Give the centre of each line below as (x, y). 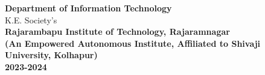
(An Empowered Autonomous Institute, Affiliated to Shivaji (133, 43)
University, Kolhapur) (51, 55)
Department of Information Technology (88, 8)
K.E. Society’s (31, 19)
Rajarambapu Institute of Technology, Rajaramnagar (117, 31)
